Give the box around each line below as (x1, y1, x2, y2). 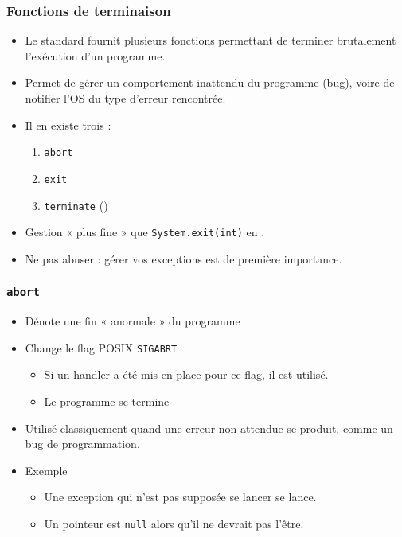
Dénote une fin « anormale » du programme (25, 313, 240, 329)
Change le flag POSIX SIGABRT (25, 339, 178, 356)
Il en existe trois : (25, 116, 111, 133)
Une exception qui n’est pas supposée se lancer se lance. (44, 488, 317, 505)
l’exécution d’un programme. (25, 47, 166, 64)
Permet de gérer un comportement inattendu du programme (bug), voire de (25, 74, 395, 91)
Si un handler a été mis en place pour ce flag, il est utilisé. (44, 366, 329, 383)
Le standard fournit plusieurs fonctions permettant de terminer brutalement (25, 32, 396, 49)
